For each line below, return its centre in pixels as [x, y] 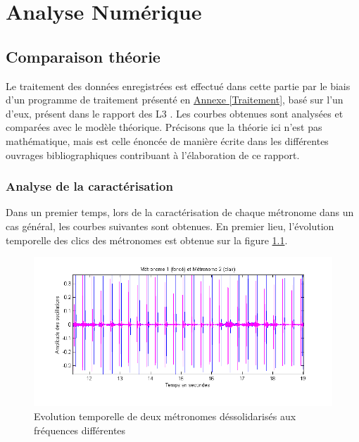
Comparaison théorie [83, 56]
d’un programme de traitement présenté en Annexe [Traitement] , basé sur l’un [175, 100]
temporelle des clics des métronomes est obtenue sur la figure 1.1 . [147, 240]
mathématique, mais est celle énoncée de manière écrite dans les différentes [167, 140]
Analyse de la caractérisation [89, 186]
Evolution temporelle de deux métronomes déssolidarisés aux [165, 416]
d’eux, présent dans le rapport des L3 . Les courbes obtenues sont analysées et [175, 113]
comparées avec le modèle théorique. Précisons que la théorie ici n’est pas [164, 127]
